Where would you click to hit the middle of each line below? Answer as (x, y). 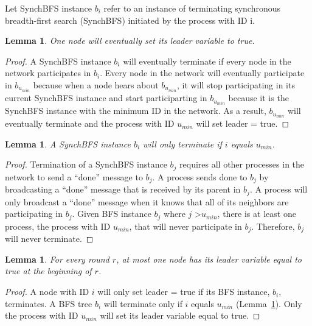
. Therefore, (273, 226)
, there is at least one (257, 214)
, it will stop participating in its (236, 84)
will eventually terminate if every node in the (207, 61)
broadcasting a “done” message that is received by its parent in (123, 189)
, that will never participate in (185, 226)
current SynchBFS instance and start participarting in (106, 98)
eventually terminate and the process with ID (90, 123)
